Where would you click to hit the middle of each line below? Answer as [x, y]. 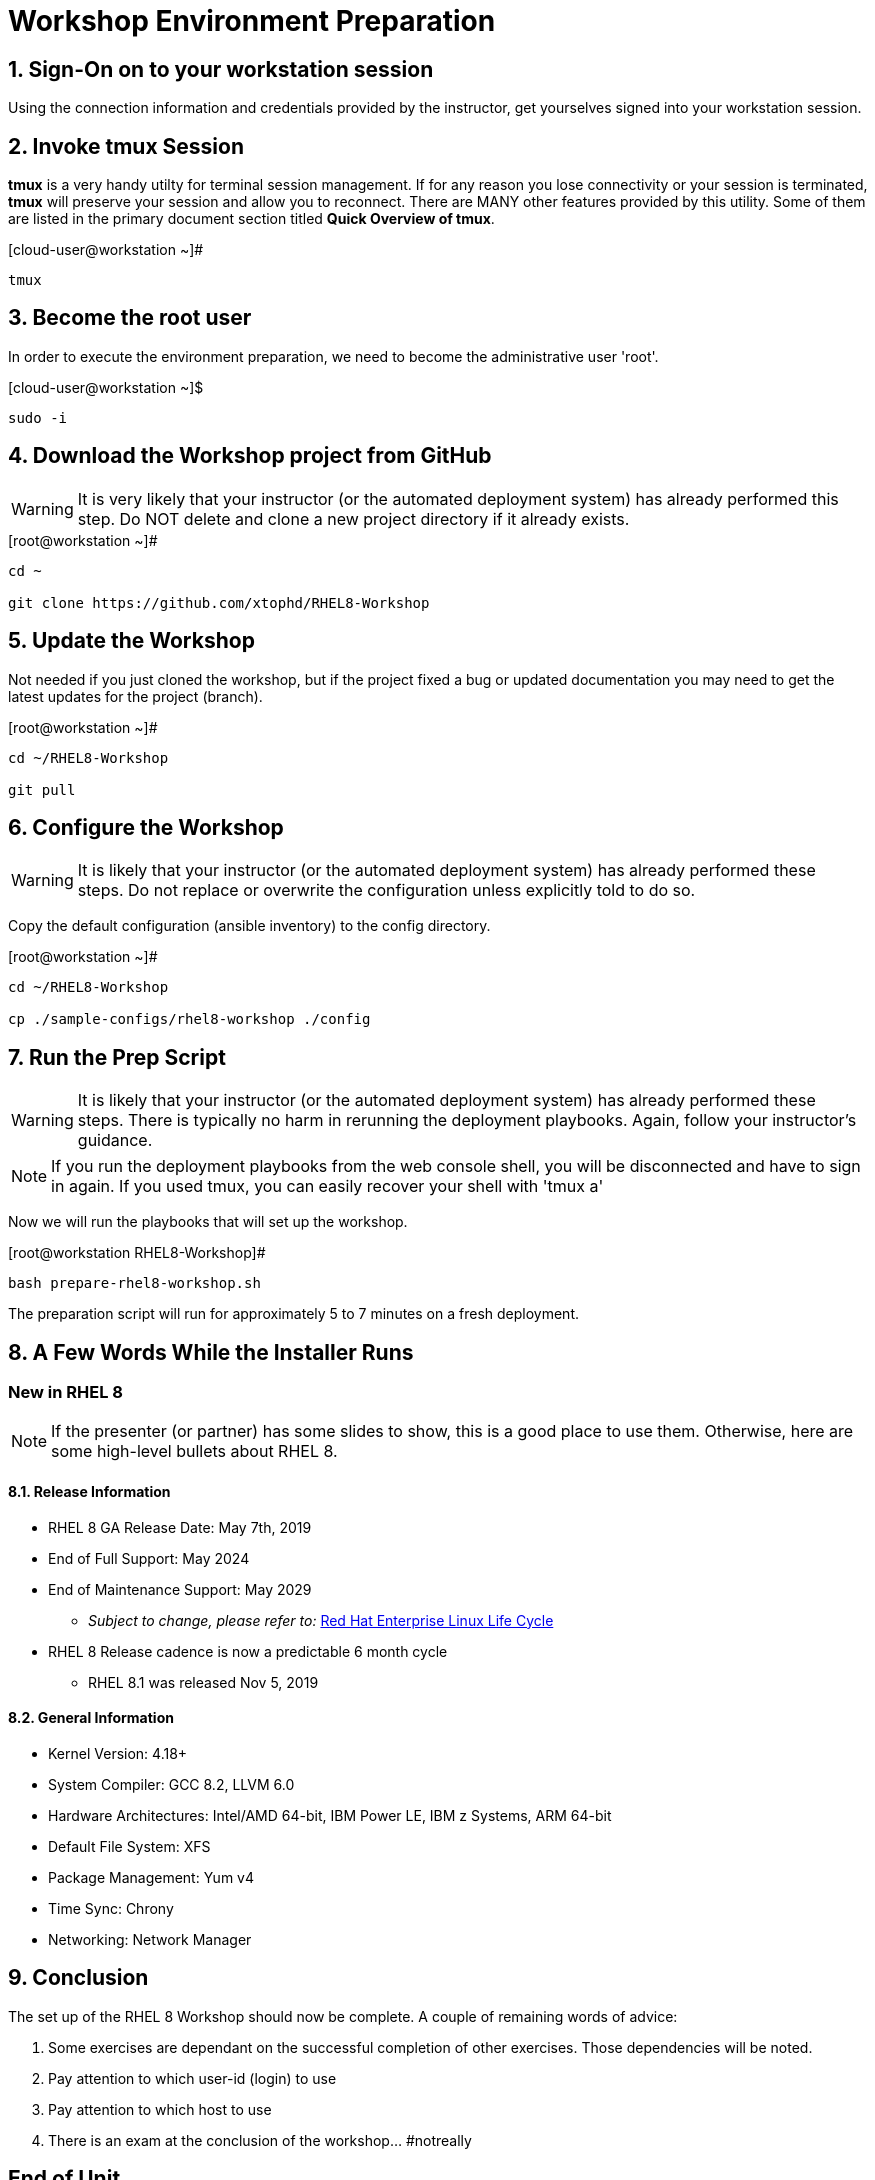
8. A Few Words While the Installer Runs [211, 1352]
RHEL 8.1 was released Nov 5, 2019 [203, 1682]
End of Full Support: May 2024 [149, 1558]
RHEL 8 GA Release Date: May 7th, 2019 [180, 1527]
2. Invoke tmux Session [126, 146]
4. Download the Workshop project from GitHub [250, 456]
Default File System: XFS [129, 1846]
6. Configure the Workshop [146, 827]
